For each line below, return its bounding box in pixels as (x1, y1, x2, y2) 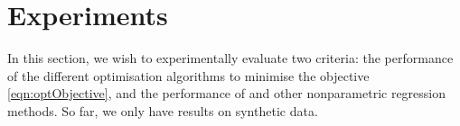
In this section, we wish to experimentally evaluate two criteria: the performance (7, 49, 454, 67)
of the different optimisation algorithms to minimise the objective (7, 66, 370, 85)
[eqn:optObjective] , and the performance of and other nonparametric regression (7, 84, 446, 103)
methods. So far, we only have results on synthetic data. (7, 101, 318, 120)
